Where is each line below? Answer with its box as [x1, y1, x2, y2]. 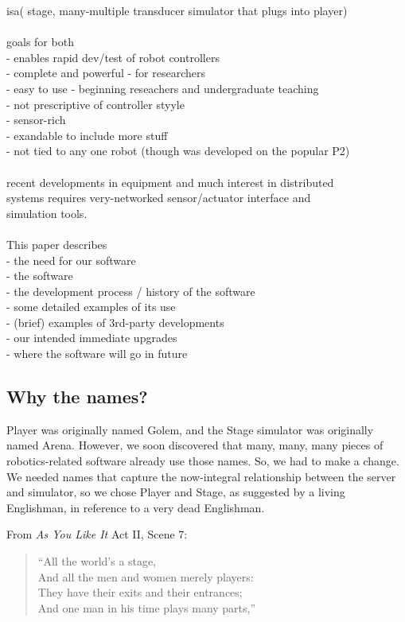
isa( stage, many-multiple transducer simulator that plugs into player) [6, 2, 348, 18]
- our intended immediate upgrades [6, 329, 177, 346]
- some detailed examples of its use [6, 298, 176, 315]
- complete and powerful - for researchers [6, 64, 205, 81]
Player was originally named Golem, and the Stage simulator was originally [6, 421, 374, 437]
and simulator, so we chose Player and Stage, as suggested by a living [6, 484, 345, 500]
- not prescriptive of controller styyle [6, 95, 185, 112]
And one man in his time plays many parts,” [37, 599, 256, 616]
